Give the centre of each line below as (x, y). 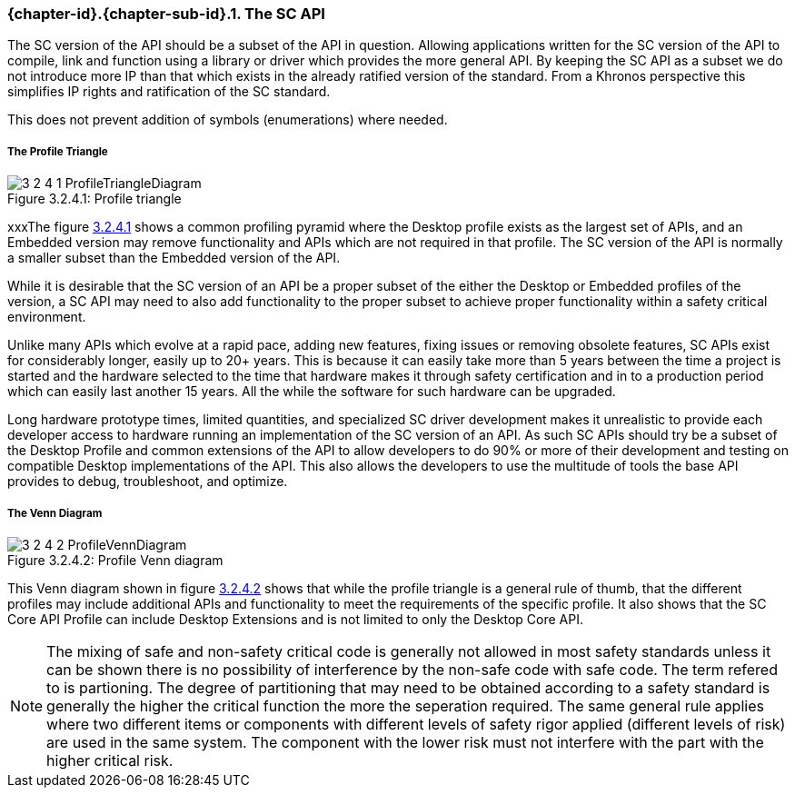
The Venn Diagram (55, 513)
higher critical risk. (110, 760)
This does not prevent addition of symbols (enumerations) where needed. (228, 120)
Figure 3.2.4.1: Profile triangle (94, 199)
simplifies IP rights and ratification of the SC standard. (169, 92)
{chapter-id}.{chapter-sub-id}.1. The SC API (166, 14)
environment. (47, 317)
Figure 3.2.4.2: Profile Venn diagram (115, 560)
